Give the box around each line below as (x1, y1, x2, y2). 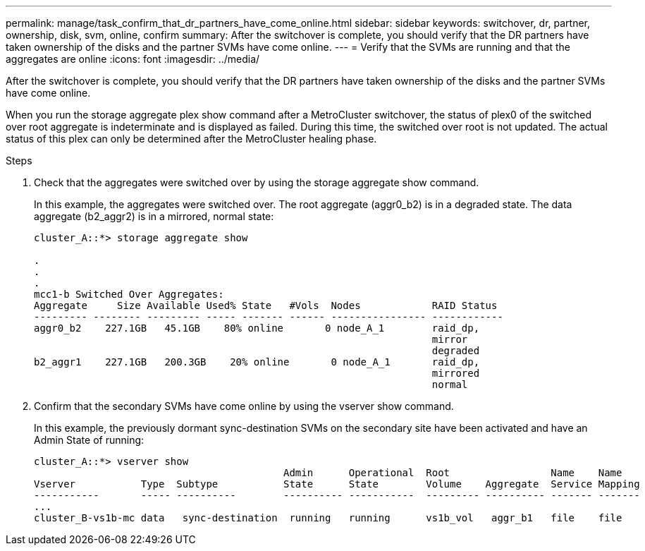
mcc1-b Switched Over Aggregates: (34, 289, 224, 300)
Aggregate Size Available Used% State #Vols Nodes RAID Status (34, 300, 498, 311)
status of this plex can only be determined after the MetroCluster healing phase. (6, 133, 377, 145)
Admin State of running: (34, 434, 145, 446)
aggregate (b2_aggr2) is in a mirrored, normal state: (34, 210, 274, 222)
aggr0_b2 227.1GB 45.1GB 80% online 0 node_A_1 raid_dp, (34, 322, 480, 334)
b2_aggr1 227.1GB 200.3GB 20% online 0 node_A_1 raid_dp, (34, 356, 480, 368)
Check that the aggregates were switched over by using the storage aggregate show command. (34, 176, 479, 188)
